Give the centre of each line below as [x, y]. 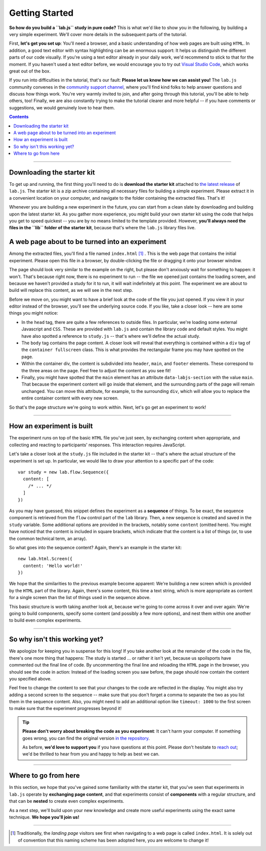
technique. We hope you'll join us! [44, 817]
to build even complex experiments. [45, 620]
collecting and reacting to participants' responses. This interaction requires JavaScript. [97, 445]
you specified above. [30, 678]
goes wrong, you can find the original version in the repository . [86, 738]
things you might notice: [34, 313]
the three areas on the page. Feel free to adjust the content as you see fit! [96, 370]
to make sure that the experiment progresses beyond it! [65, 709]
